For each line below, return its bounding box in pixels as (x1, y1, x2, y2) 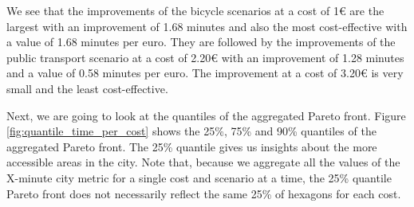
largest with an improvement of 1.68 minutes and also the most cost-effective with (6, 18, 408, 34)
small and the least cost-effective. (6, 80, 168, 96)
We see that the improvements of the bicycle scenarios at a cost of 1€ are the (6, 2, 384, 18)
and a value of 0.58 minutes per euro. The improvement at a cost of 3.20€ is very (6, 64, 404, 81)
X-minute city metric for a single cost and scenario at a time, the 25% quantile (6, 169, 392, 186)
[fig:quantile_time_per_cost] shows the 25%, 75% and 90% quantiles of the (6, 123, 377, 139)
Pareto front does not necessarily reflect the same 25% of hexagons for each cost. (6, 185, 401, 201)
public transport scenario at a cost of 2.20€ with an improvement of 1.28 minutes (6, 49, 404, 65)
